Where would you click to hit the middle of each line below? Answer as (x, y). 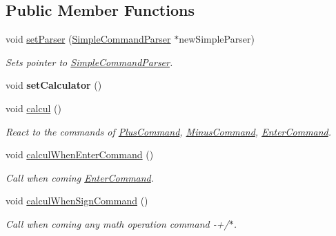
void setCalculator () (54, 85)
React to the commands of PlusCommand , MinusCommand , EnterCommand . (169, 131)
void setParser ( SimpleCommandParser (88, 39)
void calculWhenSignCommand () (77, 201)
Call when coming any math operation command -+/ (117, 223)
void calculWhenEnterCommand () (80, 154)
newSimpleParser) (217, 39)
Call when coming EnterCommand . (80, 177)
